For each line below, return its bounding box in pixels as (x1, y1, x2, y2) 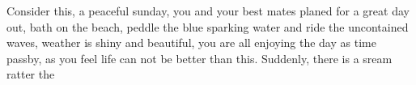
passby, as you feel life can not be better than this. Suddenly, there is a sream (6, 49, 393, 66)
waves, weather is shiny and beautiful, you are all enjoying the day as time (6, 34, 376, 51)
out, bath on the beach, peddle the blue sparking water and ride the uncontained (6, 18, 409, 35)
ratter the (6, 66, 55, 83)
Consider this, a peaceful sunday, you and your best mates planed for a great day (6, 2, 410, 19)
